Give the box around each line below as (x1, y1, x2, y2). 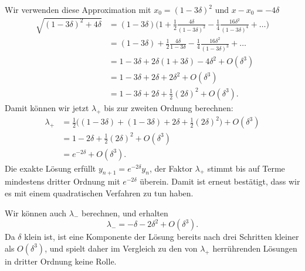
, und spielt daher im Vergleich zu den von (45, 242, 198, 254)
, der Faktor (149, 162, 192, 174)
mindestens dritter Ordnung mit (5, 175, 120, 188)
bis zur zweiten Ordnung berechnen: (104, 101, 233, 113)
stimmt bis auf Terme (207, 162, 285, 174)
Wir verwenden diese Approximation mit (5, 4, 151, 15)
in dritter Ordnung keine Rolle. (5, 255, 117, 267)
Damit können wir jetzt (5, 101, 89, 113)
